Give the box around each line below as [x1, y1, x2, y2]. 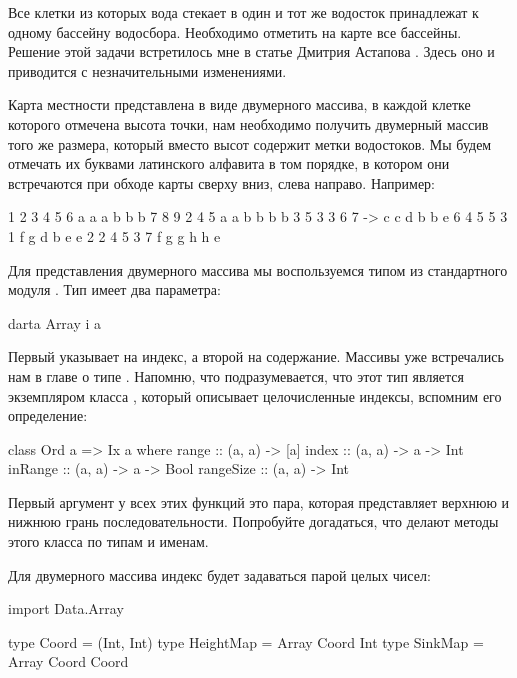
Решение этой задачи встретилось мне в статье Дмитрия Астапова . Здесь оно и [8, 41, 495, 62]
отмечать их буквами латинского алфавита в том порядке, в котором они [8, 153, 450, 174]
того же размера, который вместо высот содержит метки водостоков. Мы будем [8, 133, 492, 154]
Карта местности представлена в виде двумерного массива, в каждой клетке [8, 94, 471, 115]
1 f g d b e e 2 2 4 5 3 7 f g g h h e [8, 225, 221, 246]
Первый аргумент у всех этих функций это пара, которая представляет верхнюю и [8, 491, 510, 512]
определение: [8, 405, 88, 426]
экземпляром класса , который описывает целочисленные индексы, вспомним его [8, 385, 502, 406]
